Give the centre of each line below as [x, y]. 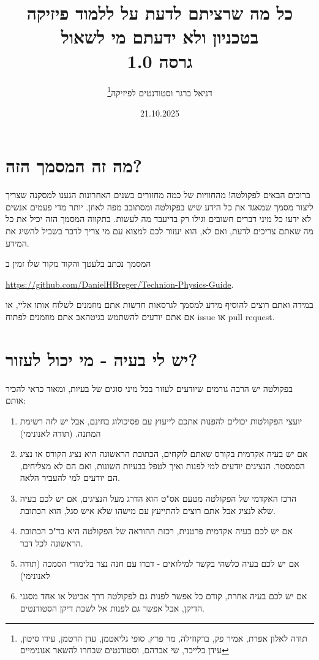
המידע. [17, 243]
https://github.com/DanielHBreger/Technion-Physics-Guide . [120, 284]
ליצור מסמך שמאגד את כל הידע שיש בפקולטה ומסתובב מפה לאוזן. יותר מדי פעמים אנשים [159, 206]
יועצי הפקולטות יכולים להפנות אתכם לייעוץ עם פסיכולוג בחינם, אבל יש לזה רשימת [161, 420]
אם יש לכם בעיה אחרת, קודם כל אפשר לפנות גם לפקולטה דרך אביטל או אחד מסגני [163, 596]
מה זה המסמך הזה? [74, 165]
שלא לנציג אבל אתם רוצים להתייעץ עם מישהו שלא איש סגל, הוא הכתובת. [148, 510]
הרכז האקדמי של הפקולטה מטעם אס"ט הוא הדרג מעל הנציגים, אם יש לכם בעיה [158, 498]
